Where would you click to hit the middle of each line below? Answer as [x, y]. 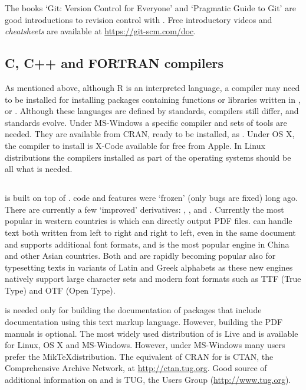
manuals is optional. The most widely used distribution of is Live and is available [152, 333]
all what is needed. [39, 169]
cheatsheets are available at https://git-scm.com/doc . [101, 31]
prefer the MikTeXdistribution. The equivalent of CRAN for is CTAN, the [139, 356]
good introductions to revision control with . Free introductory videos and [139, 19]
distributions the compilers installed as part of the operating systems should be [148, 157]
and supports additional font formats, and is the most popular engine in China [147, 244]
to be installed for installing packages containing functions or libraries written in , [153, 99]
